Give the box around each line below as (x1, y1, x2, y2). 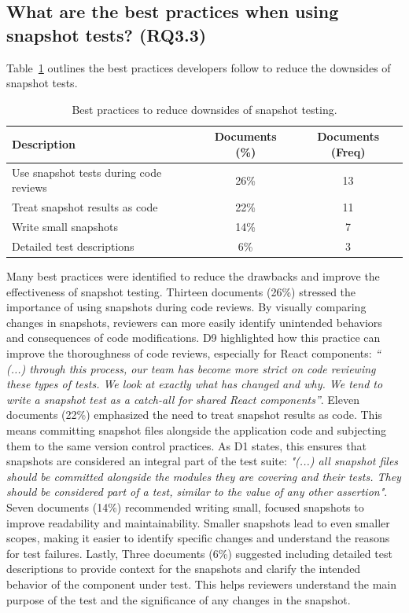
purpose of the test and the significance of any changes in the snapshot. (6, 591, 351, 607)
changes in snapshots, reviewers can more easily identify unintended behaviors (6, 314, 382, 330)
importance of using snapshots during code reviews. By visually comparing (6, 299, 367, 315)
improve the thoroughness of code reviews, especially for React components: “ (6, 345, 381, 361)
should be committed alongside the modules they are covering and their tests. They (6, 468, 401, 484)
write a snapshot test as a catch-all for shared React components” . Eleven (6, 391, 359, 407)
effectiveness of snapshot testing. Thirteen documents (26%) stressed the (6, 283, 356, 299)
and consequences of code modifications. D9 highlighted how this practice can (6, 329, 381, 346)
